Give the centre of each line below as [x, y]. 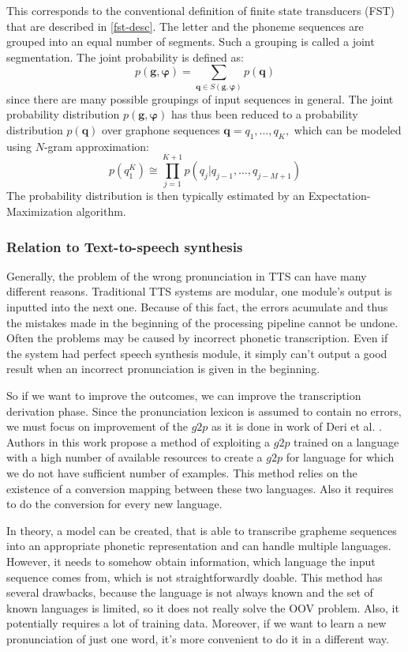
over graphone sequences [161, 129]
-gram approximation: [96, 146]
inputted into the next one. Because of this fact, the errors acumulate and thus [197, 307]
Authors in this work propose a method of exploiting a [138, 441]
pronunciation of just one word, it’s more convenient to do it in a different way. [198, 638]
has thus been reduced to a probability [264, 114]
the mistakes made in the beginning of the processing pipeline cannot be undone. [202, 322]
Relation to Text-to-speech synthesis [125, 246]
